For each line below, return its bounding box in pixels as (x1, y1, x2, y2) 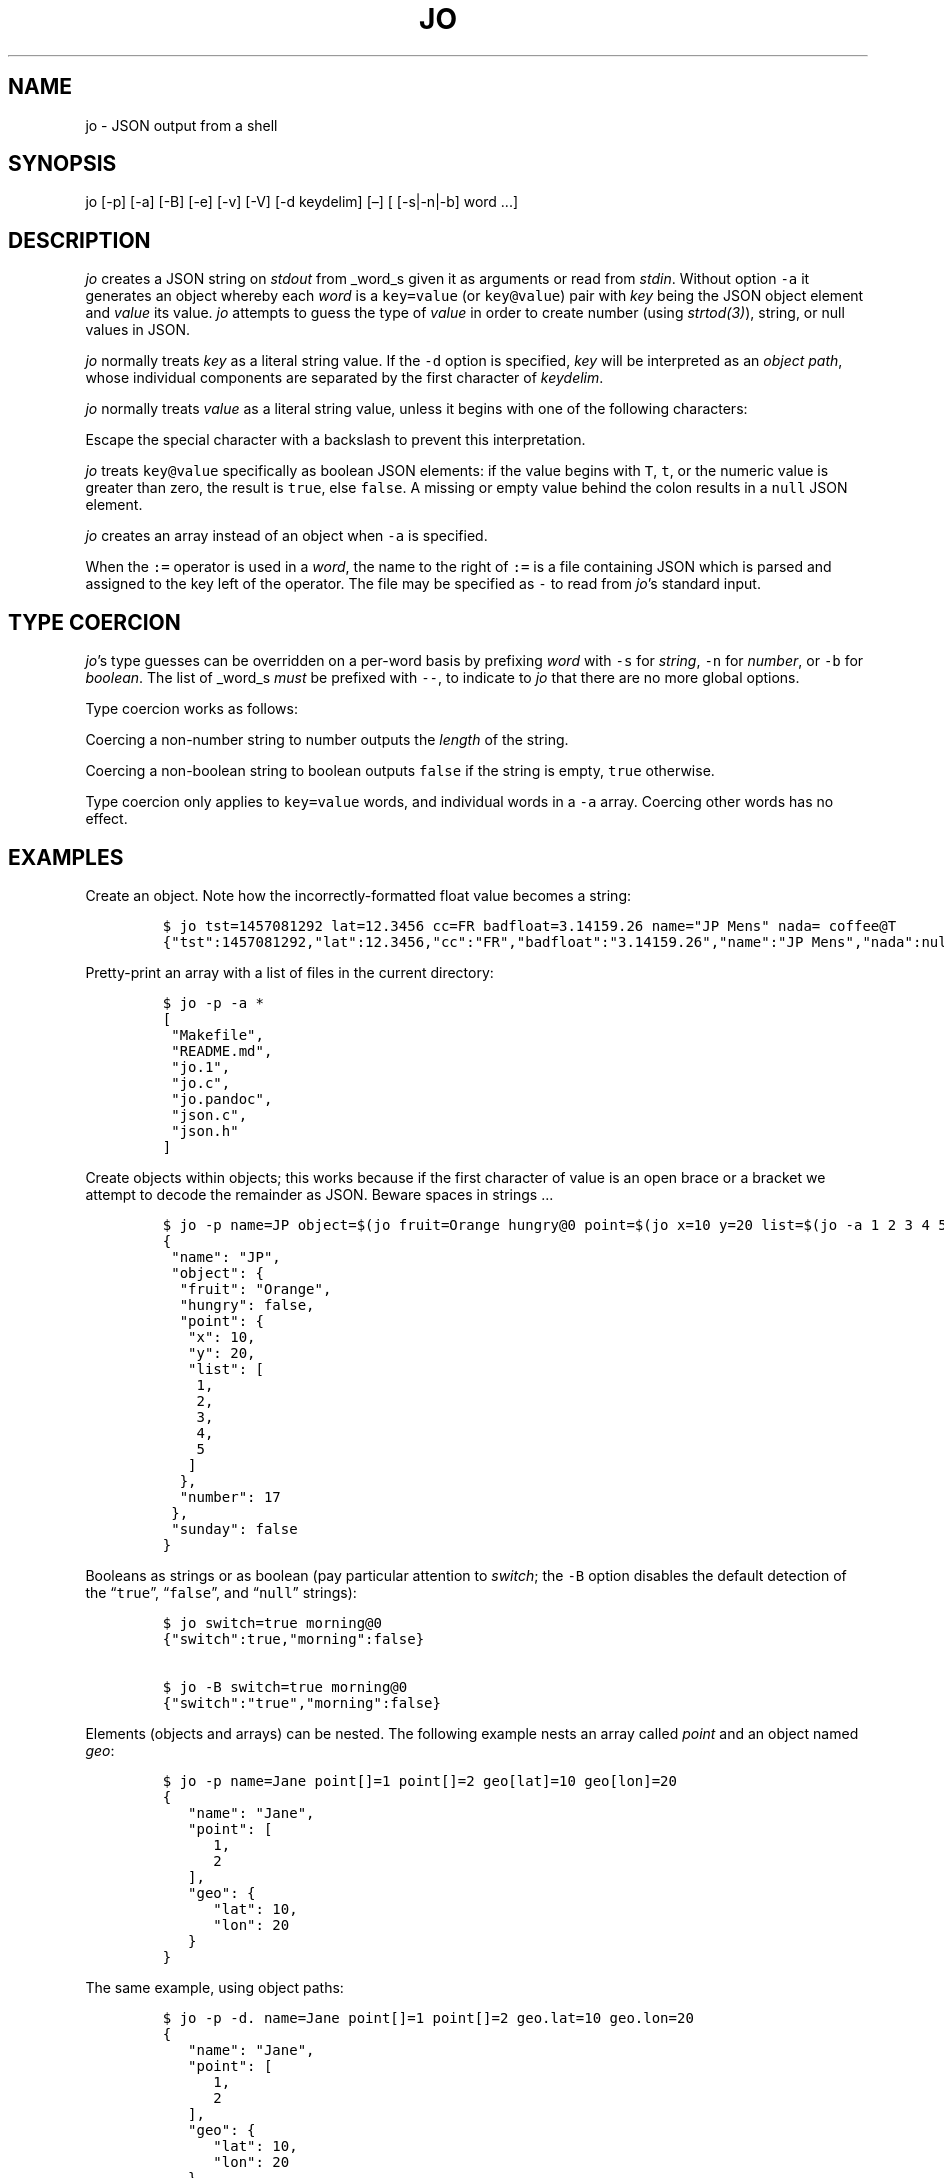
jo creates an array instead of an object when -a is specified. (85, 527, 488, 545)
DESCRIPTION (8, 227, 151, 253)
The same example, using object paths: (85, 1978, 344, 1996)
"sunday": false (171, 1520, 298, 1537)
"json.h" (171, 1122, 239, 1139)
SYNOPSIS (8, 151, 117, 177)
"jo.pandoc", (171, 1090, 273, 1107)
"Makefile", (171, 1026, 264, 1043)
